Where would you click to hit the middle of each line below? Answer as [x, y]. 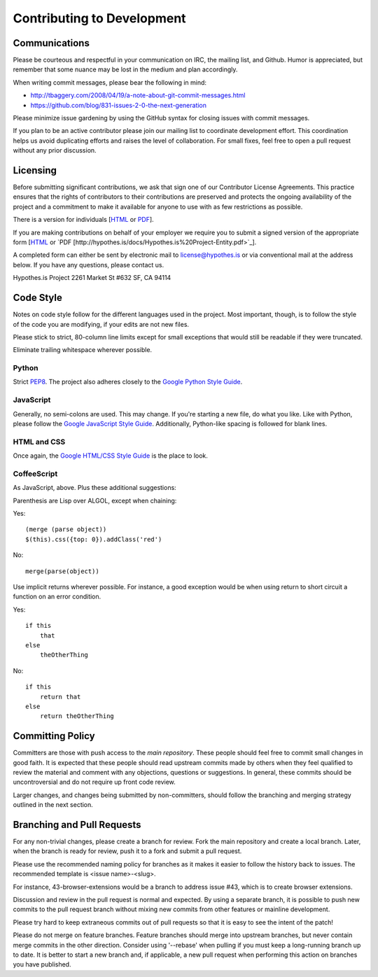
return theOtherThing [77, 716]
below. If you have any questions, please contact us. [89, 265]
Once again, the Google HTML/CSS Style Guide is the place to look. [110, 456]
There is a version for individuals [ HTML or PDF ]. [83, 220]
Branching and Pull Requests [77, 825]
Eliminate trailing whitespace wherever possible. [83, 350]
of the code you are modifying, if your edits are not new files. [101, 324]
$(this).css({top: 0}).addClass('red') [94, 539]
